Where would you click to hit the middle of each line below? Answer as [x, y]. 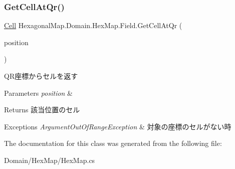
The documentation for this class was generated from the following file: [113, 143]
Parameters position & [39, 93]
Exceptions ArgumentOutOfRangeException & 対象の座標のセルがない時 [118, 126]
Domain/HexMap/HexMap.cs [50, 160]
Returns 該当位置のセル [42, 110]
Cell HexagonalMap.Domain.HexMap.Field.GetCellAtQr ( [93, 25]
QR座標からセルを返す [41, 76]
